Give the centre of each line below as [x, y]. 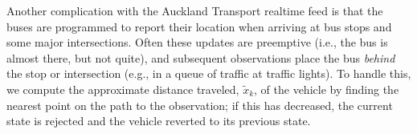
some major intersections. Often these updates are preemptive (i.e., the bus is [197, 42]
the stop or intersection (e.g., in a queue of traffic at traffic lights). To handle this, [209, 73]
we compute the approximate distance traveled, [123, 89]
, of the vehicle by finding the [327, 89]
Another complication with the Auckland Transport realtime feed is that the [195, 10]
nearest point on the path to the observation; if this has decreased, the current [200, 105]
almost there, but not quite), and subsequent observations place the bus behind [201, 57]
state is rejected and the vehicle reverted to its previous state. [159, 121]
